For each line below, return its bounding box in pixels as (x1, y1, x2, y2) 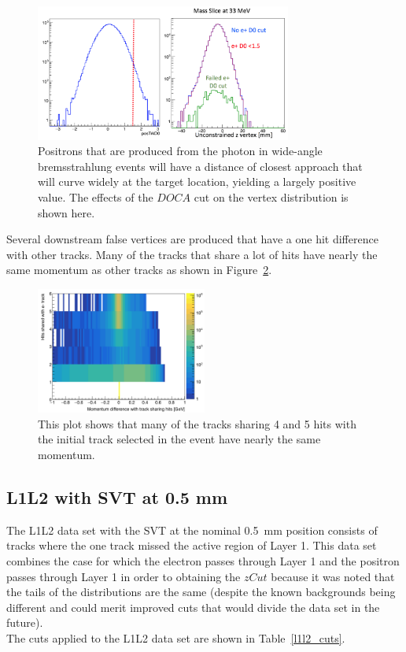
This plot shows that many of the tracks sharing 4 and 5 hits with (38, 415, 356, 432)
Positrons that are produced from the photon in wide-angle (38, 143, 323, 159)
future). (6, 614, 43, 631)
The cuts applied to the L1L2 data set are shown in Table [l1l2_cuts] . (6, 629, 345, 646)
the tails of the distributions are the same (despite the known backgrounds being (6, 583, 396, 600)
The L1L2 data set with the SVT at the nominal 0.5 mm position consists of (6, 521, 378, 538)
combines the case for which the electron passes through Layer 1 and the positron (6, 553, 400, 569)
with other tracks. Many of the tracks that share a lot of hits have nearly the (6, 246, 378, 262)
